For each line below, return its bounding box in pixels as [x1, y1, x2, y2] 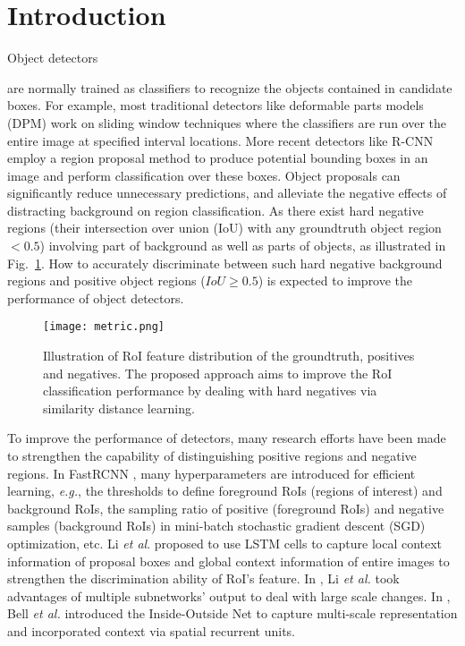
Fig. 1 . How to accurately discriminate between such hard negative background [7, 253, 443, 272]
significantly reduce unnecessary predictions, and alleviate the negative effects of [7, 183, 447, 202]
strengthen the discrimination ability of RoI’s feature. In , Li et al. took [7, 569, 400, 588]
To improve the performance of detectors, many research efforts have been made [7, 429, 446, 447]
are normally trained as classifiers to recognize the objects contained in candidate [7, 78, 452, 97]
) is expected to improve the [258, 271, 413, 290]
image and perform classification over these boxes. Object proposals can [7, 166, 401, 184]
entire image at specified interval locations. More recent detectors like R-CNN [7, 131, 434, 149]
